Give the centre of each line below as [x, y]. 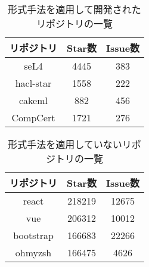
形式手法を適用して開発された [74, 9]
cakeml [33, 100]
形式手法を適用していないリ [70, 144]
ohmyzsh [33, 252]
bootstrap [33, 235]
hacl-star [33, 83]
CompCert [33, 117]
